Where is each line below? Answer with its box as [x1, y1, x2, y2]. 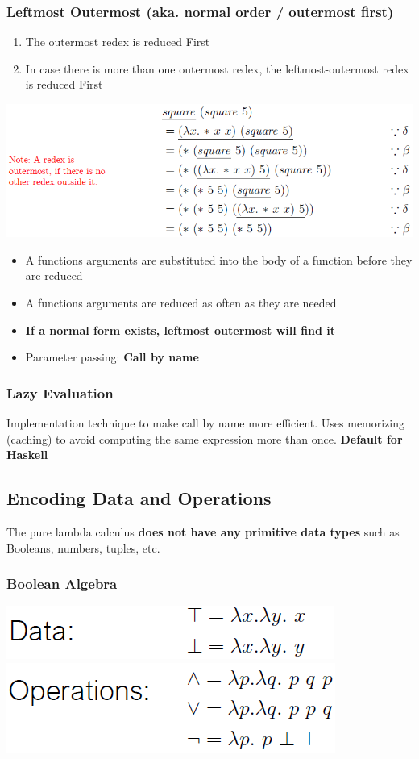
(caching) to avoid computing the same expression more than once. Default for [6, 430, 403, 447]
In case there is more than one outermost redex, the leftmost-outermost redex [25, 60, 409, 77]
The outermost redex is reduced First [25, 33, 210, 50]
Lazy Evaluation [6, 382, 114, 402]
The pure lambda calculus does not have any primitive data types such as [6, 523, 400, 540]
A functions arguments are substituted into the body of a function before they [25, 251, 413, 268]
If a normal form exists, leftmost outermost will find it [25, 321, 336, 338]
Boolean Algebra [6, 573, 118, 594]
